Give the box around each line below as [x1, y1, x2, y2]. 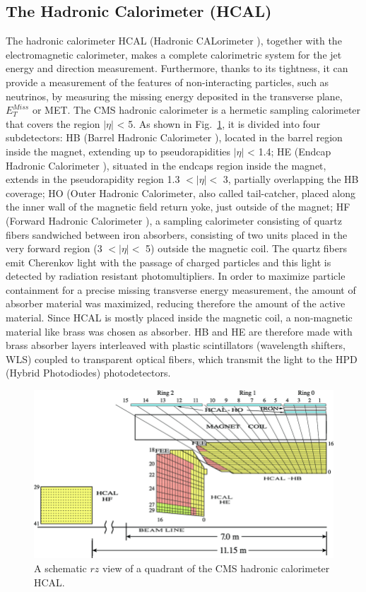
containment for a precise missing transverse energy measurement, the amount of [6, 282, 356, 297]
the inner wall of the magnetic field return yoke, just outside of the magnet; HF [6, 199, 350, 214]
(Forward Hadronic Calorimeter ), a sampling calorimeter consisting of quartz [6, 213, 342, 227]
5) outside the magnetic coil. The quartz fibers [146, 241, 347, 256]
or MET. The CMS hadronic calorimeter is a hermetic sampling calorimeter [32, 102, 361, 117]
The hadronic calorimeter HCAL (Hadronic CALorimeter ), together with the [6, 33, 342, 48]
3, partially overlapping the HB [223, 172, 359, 187]
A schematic [34, 561, 87, 576]
